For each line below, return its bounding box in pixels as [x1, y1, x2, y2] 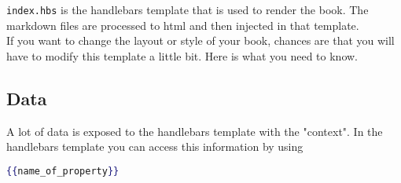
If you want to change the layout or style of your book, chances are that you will [6, 32, 395, 49]
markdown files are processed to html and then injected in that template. [6, 16, 359, 33]
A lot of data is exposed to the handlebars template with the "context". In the [6, 123, 383, 139]
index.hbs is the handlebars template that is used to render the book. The [6, 2, 369, 17]
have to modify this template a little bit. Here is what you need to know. [6, 47, 359, 64]
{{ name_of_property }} [6, 165, 120, 177]
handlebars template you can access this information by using [6, 138, 304, 155]
